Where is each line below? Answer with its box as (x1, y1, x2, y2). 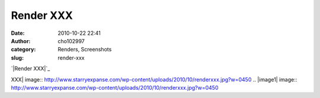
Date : (11, 30, 25, 37)
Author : (11, 37, 31, 44)
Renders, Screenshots (57, 46, 112, 53)
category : (11, 46, 36, 53)
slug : (11, 54, 24, 61)
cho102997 (57, 37, 85, 44)
